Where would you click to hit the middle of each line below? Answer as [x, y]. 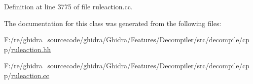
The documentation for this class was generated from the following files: [113, 23]
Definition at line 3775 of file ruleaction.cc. [68, 6]
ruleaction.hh [31, 49]
